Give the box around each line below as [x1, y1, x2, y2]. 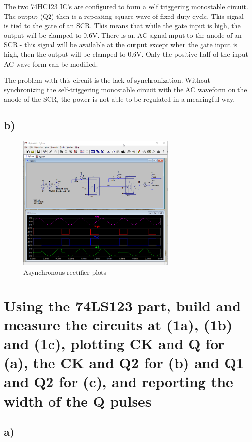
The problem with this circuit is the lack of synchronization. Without [4, 75, 211, 85]
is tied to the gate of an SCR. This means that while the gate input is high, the [4, 20, 241, 31]
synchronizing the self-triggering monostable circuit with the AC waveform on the [4, 84, 247, 94]
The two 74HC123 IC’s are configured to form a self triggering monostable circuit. [4, 1, 248, 11]
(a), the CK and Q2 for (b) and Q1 [4, 353, 244, 373]
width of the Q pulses [4, 391, 151, 410]
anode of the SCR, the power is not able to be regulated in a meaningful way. [4, 94, 235, 104]
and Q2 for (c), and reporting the [4, 372, 233, 391]
